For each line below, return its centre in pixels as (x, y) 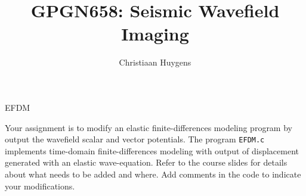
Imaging (155, 34)
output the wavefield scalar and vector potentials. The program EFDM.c (135, 139)
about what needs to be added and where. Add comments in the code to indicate (153, 174)
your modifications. (40, 186)
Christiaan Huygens (155, 62)
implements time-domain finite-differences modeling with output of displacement (152, 150)
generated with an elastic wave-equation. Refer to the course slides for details (146, 162)
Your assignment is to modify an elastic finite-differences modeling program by (149, 127)
